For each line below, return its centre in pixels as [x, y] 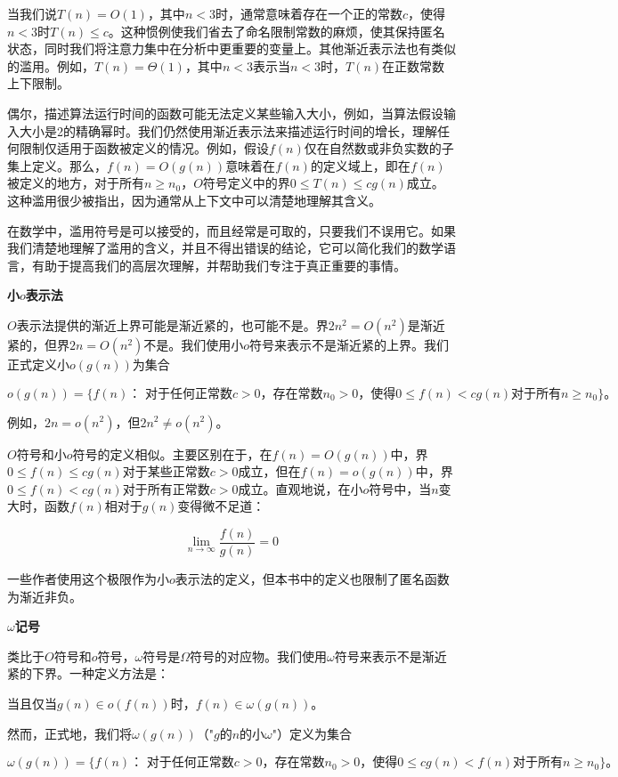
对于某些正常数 [166, 471]
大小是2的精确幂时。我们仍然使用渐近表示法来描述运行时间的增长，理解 [228, 130]
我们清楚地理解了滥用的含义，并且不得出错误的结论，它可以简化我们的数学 [225, 248]
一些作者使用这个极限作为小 [88, 578]
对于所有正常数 [166, 488]
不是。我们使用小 [194, 344]
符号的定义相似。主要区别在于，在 [172, 453]
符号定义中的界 [246, 183]
